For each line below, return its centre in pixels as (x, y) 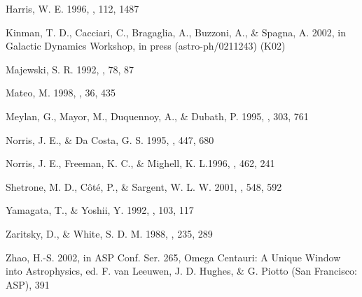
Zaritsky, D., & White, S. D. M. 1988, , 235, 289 (109, 233)
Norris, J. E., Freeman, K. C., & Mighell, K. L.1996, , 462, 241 (140, 163)
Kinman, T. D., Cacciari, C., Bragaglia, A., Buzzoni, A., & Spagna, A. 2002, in (176, 32)
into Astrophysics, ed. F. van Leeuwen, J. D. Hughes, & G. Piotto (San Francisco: (181, 271)
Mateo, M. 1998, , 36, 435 (61, 93)
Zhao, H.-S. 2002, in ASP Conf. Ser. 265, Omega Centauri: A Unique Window (173, 257)
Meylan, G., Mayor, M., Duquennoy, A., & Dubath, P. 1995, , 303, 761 (157, 116)
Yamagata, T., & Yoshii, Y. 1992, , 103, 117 (100, 210)
